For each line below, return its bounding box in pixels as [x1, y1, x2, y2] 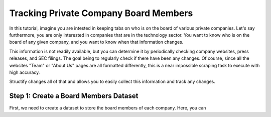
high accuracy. [9, 69, 40, 75]
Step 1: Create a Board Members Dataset [9, 92, 139, 100]
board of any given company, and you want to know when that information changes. [9, 39, 184, 45]
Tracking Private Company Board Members [9, 8, 193, 19]
